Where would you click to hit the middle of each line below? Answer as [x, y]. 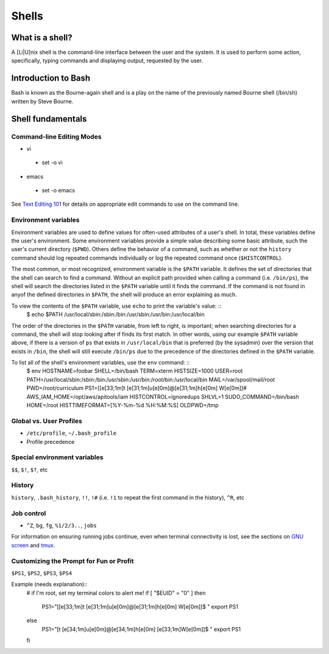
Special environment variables [57, 457]
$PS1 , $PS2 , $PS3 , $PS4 [42, 573]
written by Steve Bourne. [42, 101]
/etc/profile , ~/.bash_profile [72, 433]
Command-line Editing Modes [56, 136]
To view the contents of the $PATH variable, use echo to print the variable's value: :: [116, 306]
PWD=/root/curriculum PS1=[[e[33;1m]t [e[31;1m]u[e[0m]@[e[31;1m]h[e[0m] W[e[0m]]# [136, 388]
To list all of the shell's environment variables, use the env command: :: [101, 363]
